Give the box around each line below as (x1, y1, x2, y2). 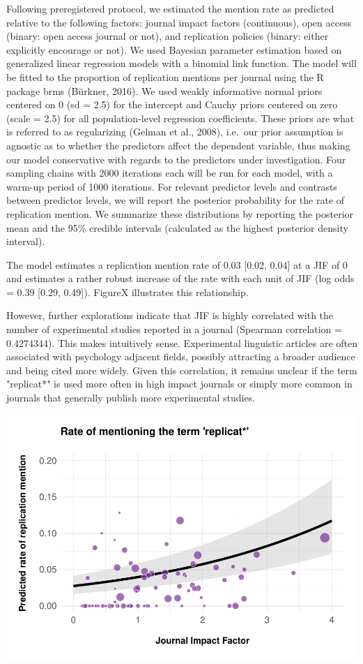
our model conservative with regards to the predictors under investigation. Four (6, 152, 346, 166)
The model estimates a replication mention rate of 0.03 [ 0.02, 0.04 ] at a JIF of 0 (6, 257, 348, 272)
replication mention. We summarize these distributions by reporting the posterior (6, 206, 354, 221)
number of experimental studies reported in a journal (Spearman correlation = (6, 322, 342, 337)
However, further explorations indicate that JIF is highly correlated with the (6, 308, 334, 323)
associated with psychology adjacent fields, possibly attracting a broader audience (6, 349, 355, 364)
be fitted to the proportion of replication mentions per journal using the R (6, 69, 324, 84)
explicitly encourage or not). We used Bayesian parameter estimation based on (6, 42, 342, 57)
